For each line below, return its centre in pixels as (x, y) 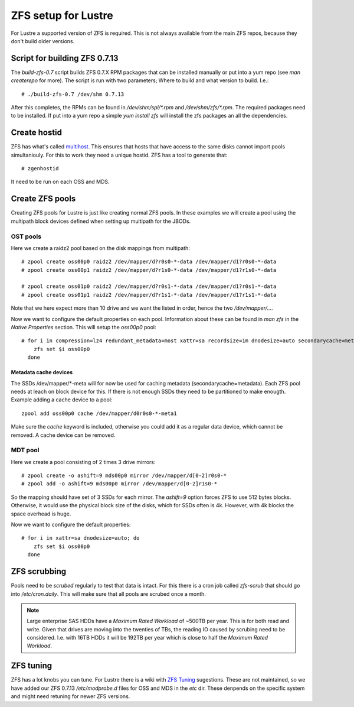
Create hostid (36, 133)
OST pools (26, 236)
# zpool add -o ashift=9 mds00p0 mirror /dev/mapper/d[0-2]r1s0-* (119, 484)
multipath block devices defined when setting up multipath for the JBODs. (101, 221)
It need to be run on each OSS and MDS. (60, 182)
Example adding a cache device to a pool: (62, 400)
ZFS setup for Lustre (62, 15)
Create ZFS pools (43, 199)
